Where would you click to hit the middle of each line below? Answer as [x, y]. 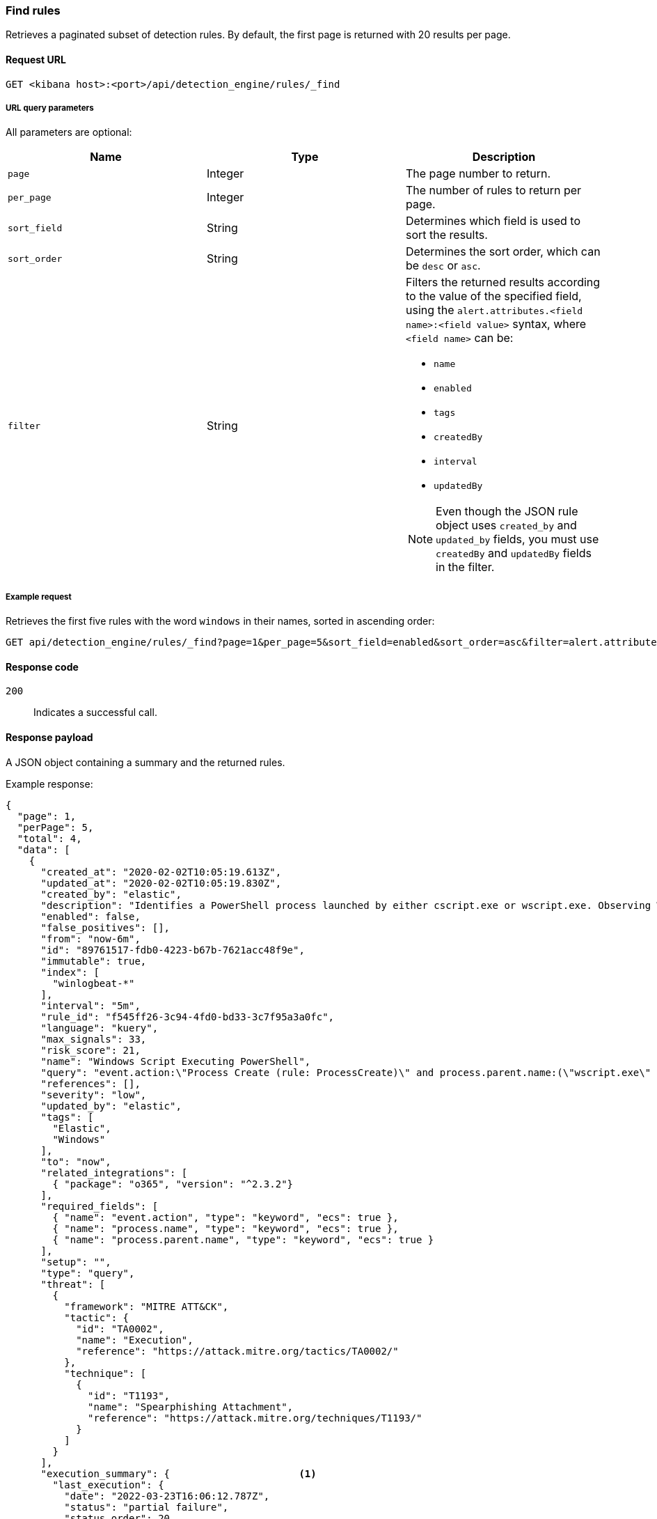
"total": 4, [49, 838]
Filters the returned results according [503, 282]
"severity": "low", [94, 1095]
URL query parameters [50, 108]
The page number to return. [478, 174]
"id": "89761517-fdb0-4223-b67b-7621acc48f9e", [173, 950]
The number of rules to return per [493, 190]
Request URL [36, 59]
